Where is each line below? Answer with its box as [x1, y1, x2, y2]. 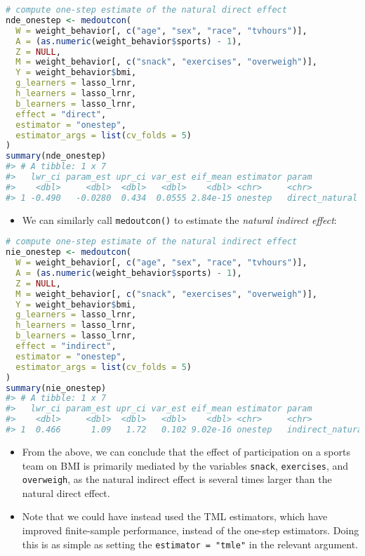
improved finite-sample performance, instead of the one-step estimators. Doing [22, 523, 359, 537]
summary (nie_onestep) [6, 383, 107, 393]
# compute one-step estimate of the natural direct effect [6, 5, 287, 15]
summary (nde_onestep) [6, 151, 107, 161]
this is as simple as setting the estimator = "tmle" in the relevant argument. [22, 536, 358, 551]
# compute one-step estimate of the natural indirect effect [6, 237, 298, 247]
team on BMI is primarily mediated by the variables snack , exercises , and [22, 458, 349, 472]
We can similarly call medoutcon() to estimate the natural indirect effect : [22, 212, 337, 227]
